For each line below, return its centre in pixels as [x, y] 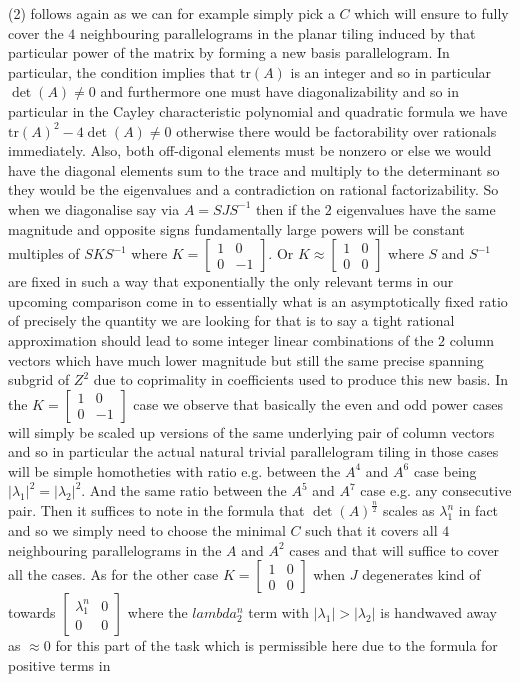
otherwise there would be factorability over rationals [336, 130]
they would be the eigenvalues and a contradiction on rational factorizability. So [253, 189]
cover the [36, 32]
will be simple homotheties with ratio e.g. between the [174, 470]
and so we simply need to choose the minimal [147, 530]
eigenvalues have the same [416, 208]
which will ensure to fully [431, 13]
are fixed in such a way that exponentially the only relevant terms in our [231, 281]
